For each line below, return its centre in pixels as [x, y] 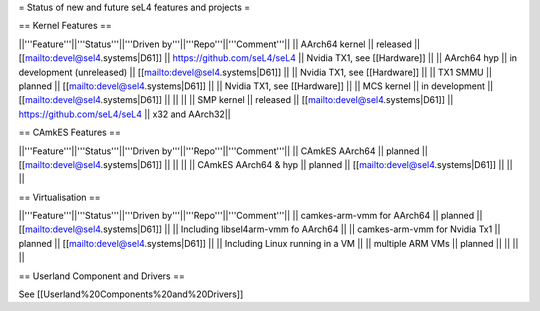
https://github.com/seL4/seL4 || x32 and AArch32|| [124, 114]
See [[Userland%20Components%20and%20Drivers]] [131, 294]
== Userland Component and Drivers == [101, 276]
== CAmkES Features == [70, 132]
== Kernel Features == [65, 26]
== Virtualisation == [59, 197]
